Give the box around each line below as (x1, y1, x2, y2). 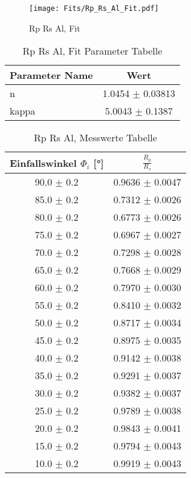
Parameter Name (10, 68, 93, 82)
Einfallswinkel (10, 155, 77, 170)
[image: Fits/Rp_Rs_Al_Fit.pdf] (29, 4, 159, 13)
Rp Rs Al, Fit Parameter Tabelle (22, 44, 163, 58)
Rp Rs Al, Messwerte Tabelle (33, 130, 157, 145)
